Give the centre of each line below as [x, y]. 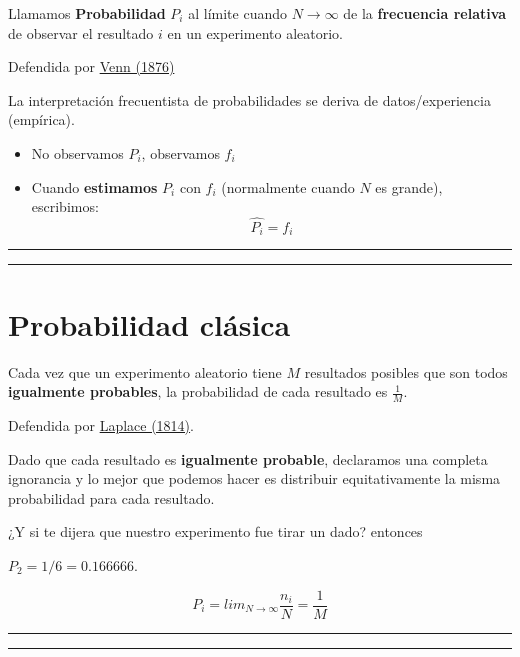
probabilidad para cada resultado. [111, 497]
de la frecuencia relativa [425, 13]
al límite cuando [237, 13]
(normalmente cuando [288, 186]
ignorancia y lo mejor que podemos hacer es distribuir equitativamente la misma [254, 478]
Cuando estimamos [94, 186]
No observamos [77, 152]
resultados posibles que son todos [406, 371]
